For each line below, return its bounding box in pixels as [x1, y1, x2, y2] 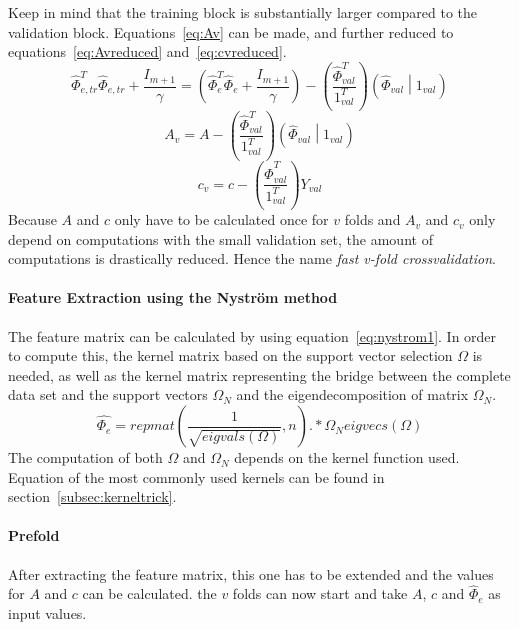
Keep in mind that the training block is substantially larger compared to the [8, 2, 478, 22]
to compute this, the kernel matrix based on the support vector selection [8, 345, 453, 366]
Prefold [8, 525, 60, 546]
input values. [8, 603, 87, 624]
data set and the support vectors [8, 384, 208, 405]
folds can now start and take [232, 583, 408, 604]
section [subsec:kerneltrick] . [8, 486, 177, 507]
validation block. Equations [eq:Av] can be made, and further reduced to [8, 21, 454, 42]
